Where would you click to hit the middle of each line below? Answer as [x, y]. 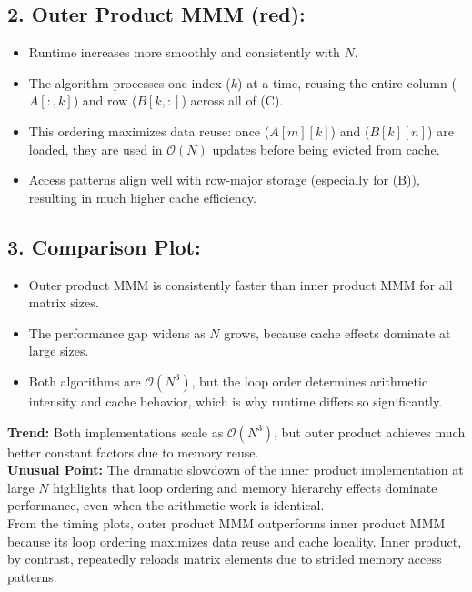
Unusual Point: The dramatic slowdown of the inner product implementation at [236, 470]
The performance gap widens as [117, 332]
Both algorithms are [85, 381]
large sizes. [59, 351]
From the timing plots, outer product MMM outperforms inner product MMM [226, 522]
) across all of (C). [232, 100]
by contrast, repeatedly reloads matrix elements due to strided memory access [225, 559]
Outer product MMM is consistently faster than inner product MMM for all [241, 284]
